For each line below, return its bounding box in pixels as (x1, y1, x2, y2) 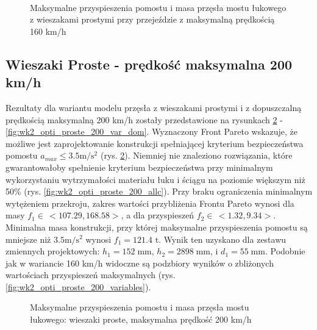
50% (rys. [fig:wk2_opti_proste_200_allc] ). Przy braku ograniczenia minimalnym (5, 185, 313, 198)
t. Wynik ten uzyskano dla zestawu (155, 232, 287, 245)
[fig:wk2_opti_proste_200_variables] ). (5, 280, 151, 293)
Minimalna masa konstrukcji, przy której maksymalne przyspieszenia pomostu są (5, 220, 308, 233)
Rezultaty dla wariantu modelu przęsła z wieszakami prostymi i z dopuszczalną (5, 101, 302, 113)
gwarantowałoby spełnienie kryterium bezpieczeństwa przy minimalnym (5, 160, 273, 173)
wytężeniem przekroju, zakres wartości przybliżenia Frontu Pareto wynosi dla (5, 196, 294, 209)
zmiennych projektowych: (5, 245, 100, 257)
